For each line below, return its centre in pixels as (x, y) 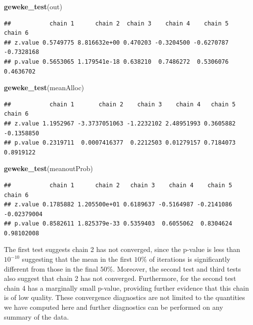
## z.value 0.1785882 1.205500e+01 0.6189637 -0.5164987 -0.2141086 (118, 205)
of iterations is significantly (190, 259)
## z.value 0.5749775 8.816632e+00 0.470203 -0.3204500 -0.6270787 (116, 42)
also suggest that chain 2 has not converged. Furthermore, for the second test (120, 278)
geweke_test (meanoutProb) (49, 168)
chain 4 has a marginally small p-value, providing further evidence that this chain (126, 287)
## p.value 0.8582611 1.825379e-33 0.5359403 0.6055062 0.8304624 (118, 224)
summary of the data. (37, 316)
